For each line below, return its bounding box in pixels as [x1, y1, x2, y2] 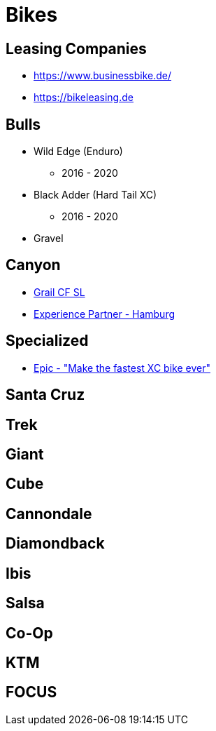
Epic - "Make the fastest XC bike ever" [34, 361, 210, 374]
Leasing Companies [6, 39, 147, 58]
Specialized [6, 332, 89, 350]
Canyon [6, 256, 61, 274]
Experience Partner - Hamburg [34, 307, 175, 320]
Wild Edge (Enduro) [34, 145, 123, 158]
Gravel [34, 232, 64, 245]
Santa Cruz [6, 386, 85, 404]
